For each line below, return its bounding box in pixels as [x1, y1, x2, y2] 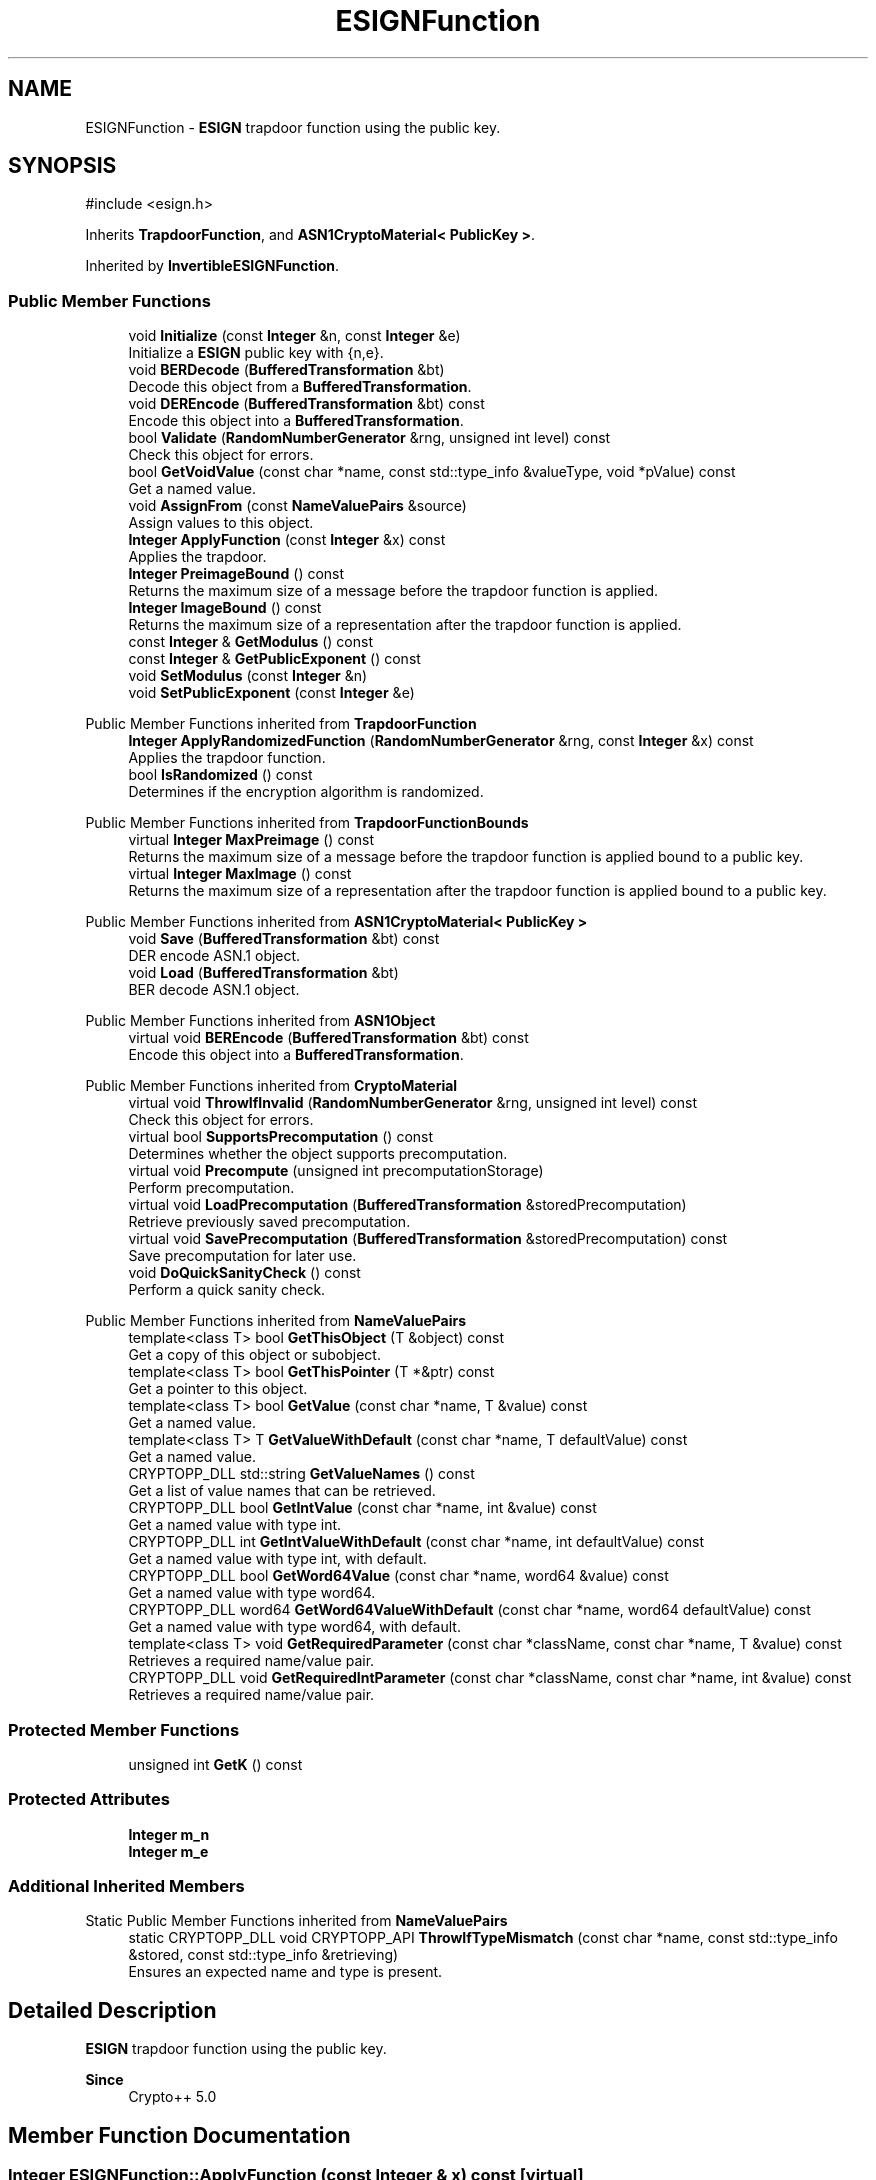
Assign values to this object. [128, 514, 314, 532]
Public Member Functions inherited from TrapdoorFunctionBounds [85, 814, 529, 832]
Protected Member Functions [8, 1719, 240, 1740]
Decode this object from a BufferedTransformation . [128, 378, 472, 396]
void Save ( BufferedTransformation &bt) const [128, 930, 440, 948]
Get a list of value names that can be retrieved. [128, 1482, 436, 1500]
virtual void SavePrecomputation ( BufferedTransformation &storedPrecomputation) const [128, 1230, 728, 1248]
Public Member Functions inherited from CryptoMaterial [85, 1077, 458, 1095]
